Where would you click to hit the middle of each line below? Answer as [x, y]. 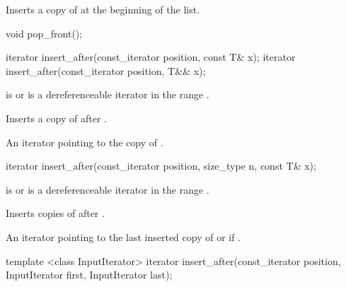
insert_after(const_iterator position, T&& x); [106, 70]
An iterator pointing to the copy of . [85, 142]
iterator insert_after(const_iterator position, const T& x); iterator [151, 57]
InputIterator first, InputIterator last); [89, 275]
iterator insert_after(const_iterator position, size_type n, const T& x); [161, 166]
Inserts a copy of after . [56, 118]
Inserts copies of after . [55, 213]
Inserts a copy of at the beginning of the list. [103, 9]
